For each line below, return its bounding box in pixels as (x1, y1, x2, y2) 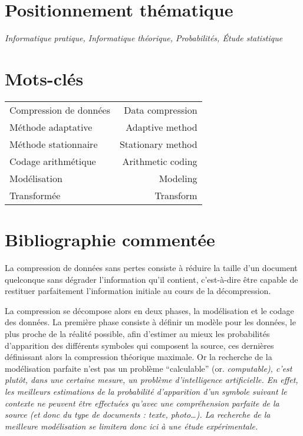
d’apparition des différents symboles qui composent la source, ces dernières (5, 339, 274, 351)
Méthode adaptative (9, 120, 93, 134)
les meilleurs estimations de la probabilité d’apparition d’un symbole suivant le (5, 385, 287, 397)
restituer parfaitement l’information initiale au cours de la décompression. (5, 285, 271, 297)
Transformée (9, 188, 61, 202)
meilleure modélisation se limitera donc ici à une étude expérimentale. (5, 420, 258, 432)
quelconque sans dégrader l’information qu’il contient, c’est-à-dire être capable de (5, 273, 298, 285)
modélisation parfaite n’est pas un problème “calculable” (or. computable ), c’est (5, 362, 292, 374)
